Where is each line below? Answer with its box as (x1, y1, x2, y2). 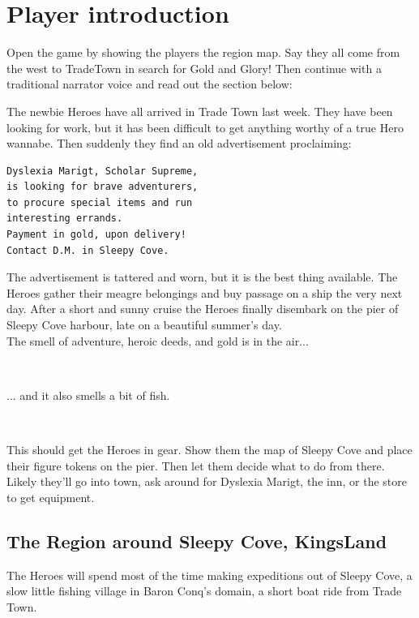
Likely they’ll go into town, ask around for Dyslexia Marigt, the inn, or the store (6, 473, 407, 490)
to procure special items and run (6, 196, 193, 208)
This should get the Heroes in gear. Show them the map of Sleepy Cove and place (6, 441, 413, 457)
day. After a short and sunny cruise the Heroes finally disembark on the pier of (6, 300, 399, 317)
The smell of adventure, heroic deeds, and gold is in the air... (6, 332, 309, 349)
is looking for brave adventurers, (6, 181, 199, 193)
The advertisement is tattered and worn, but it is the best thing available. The (6, 268, 398, 285)
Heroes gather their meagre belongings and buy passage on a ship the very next (6, 284, 403, 301)
